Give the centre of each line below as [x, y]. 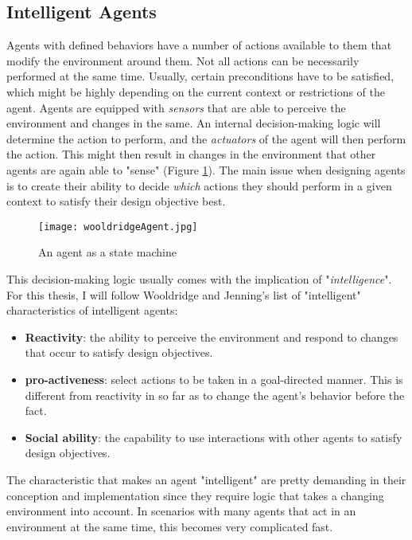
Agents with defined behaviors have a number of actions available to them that [199, 45]
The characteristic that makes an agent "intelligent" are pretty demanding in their [206, 479]
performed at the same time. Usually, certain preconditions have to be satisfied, [200, 76]
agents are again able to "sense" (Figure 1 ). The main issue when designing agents [206, 169]
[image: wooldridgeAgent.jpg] [118, 227]
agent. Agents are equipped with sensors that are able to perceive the [176, 107]
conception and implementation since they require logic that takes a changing [195, 495]
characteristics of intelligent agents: [92, 310]
